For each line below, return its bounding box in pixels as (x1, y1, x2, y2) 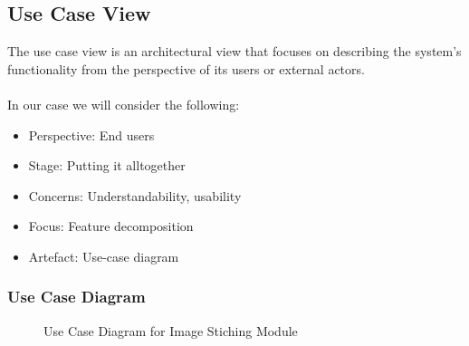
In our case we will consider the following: (7, 94, 240, 113)
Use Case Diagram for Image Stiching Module (43, 321, 298, 340)
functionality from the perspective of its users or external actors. (7, 59, 365, 78)
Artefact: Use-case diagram (28, 246, 179, 265)
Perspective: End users (28, 125, 155, 144)
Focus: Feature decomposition (28, 216, 194, 235)
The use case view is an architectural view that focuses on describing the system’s (7, 42, 462, 61)
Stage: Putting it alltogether (28, 156, 186, 175)
